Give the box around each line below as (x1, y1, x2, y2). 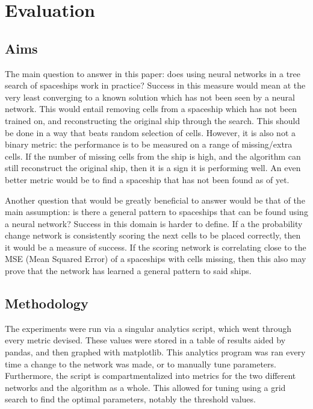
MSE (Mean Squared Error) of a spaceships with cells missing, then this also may (5, 252, 306, 265)
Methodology (5, 294, 88, 313)
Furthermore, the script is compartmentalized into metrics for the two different (5, 369, 296, 382)
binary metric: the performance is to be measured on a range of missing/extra (5, 138, 293, 151)
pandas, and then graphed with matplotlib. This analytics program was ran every (5, 346, 306, 358)
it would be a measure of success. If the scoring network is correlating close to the (5, 240, 306, 253)
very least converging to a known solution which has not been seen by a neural (5, 90, 295, 103)
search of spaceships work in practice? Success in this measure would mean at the (5, 79, 306, 92)
